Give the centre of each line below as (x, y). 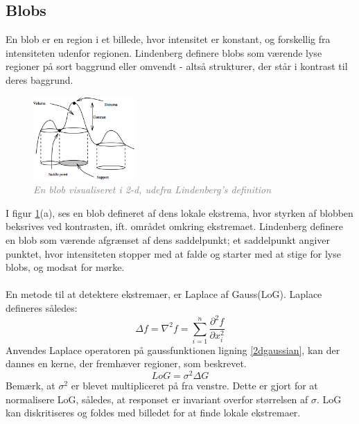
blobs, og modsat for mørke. (65, 267)
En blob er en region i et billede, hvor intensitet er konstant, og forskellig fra (168, 39)
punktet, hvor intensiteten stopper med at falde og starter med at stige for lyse (173, 253)
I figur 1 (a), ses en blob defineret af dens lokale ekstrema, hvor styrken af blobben (179, 212)
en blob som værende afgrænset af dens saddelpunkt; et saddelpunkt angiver (168, 239)
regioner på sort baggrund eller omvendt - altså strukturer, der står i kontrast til (177, 66)
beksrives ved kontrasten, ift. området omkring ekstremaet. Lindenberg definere (174, 226)
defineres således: (42, 307)
